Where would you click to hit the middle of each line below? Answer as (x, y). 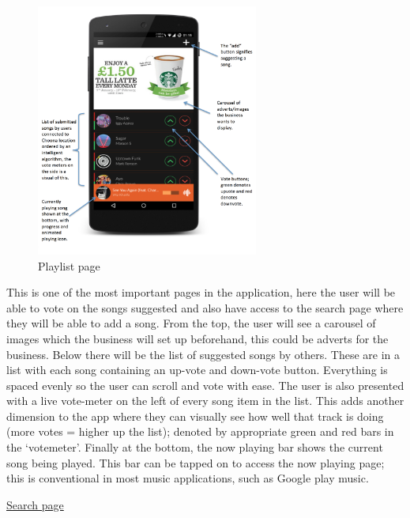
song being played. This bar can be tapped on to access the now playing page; (196, 462)
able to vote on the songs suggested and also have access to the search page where (205, 307)
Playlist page (69, 265)
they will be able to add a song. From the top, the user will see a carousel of (191, 323)
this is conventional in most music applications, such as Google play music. (188, 478)
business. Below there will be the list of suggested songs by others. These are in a (203, 354)
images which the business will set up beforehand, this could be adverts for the (197, 338)
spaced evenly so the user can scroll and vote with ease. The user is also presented (205, 385)
